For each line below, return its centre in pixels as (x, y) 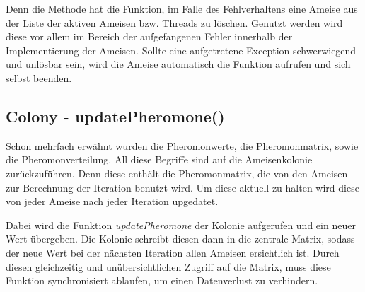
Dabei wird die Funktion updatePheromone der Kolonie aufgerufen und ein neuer (181, 224)
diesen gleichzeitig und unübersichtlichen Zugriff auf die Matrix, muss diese (168, 266)
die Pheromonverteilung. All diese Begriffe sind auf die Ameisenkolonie (159, 159)
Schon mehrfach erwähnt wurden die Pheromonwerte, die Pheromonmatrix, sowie (182, 145)
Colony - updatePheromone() (115, 116)
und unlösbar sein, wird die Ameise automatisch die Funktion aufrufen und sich (178, 64)
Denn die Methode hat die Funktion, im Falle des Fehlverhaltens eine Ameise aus (182, 8)
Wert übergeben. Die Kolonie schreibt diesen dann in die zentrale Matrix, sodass (180, 239)
